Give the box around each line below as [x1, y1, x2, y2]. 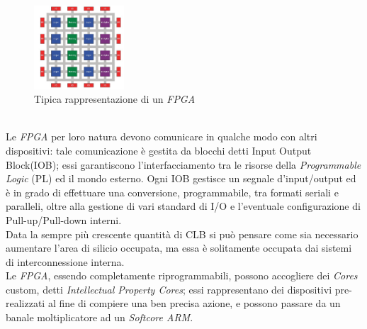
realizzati [6, 296, 45, 311]
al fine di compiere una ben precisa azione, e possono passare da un [47, 296, 341, 311]
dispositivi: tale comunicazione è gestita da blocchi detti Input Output [6, 143, 312, 157]
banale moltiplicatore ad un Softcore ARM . [6, 310, 193, 325]
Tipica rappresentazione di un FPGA [34, 91, 196, 106]
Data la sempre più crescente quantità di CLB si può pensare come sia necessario [6, 226, 358, 241]
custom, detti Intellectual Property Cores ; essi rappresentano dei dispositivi [6, 281, 332, 296]
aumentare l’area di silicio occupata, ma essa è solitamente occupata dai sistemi [6, 240, 352, 255]
